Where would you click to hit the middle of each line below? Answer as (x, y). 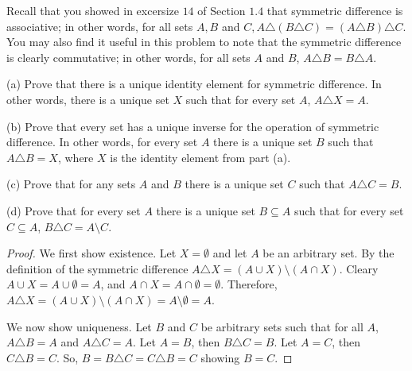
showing (220, 357)
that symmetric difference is (335, 10)
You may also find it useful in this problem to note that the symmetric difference (204, 42)
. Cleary (359, 268)
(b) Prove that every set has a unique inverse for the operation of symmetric (193, 126)
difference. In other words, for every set (102, 142)
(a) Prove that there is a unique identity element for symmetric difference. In (194, 84)
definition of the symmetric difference (97, 268)
